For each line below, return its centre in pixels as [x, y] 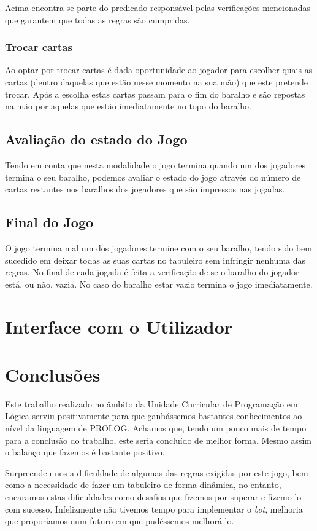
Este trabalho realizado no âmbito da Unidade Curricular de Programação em [151, 403]
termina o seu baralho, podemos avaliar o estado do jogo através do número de [153, 177]
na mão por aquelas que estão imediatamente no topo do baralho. [128, 106]
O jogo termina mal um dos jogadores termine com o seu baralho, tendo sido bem [158, 247]
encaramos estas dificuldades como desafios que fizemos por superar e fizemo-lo [153, 497]
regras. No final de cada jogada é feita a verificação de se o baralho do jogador [152, 272]
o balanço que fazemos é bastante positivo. [85, 452]
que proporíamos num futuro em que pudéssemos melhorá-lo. [120, 521]
